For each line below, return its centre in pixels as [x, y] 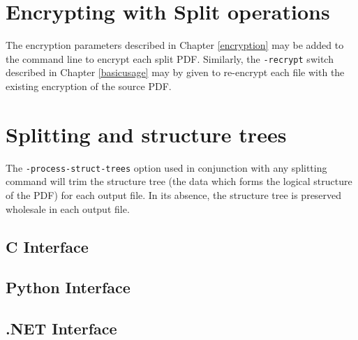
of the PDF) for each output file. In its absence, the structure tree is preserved [174, 194]
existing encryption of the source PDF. [89, 86]
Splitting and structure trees [146, 134]
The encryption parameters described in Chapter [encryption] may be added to [175, 45]
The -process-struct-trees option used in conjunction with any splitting [166, 167]
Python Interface [68, 287]
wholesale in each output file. [68, 208]
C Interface [47, 246]
